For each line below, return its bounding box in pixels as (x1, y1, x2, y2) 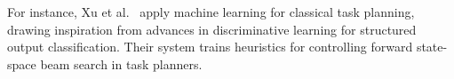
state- (416, 37, 448, 56)
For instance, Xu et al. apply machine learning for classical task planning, (7, 3, 415, 20)
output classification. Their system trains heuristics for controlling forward (7, 37, 413, 56)
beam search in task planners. (40, 54, 203, 73)
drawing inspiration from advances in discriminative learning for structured (7, 20, 417, 38)
